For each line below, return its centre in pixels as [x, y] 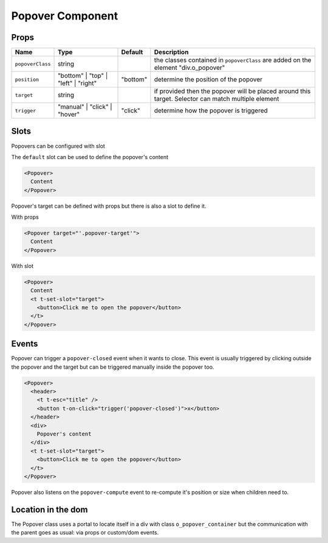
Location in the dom [50, 509]
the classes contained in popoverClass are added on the [233, 60]
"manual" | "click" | [85, 107]
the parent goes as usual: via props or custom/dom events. [85, 533]
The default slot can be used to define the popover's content [90, 157]
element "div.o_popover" [190, 68]
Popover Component [65, 16]
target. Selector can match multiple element [217, 99]
